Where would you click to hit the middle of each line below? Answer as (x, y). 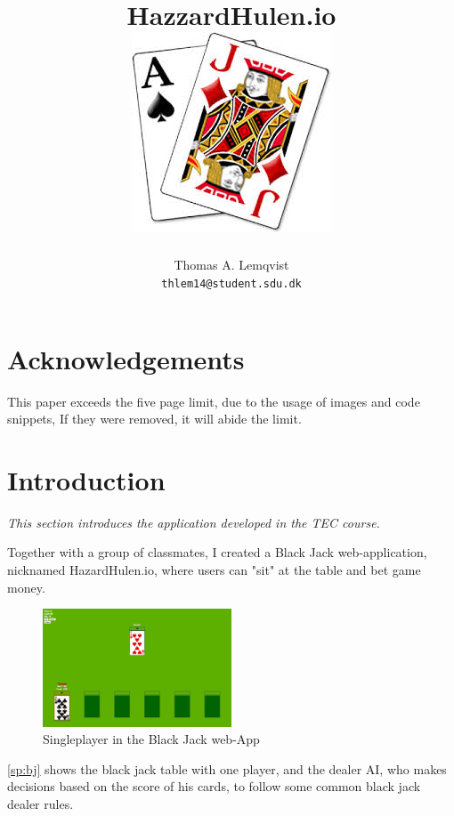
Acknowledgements (126, 358)
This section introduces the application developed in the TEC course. (194, 522)
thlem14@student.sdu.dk (231, 283)
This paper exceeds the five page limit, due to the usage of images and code (214, 401)
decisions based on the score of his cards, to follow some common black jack (214, 786)
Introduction (86, 479)
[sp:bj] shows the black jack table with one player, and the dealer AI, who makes (227, 768)
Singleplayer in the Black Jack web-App (151, 739)
